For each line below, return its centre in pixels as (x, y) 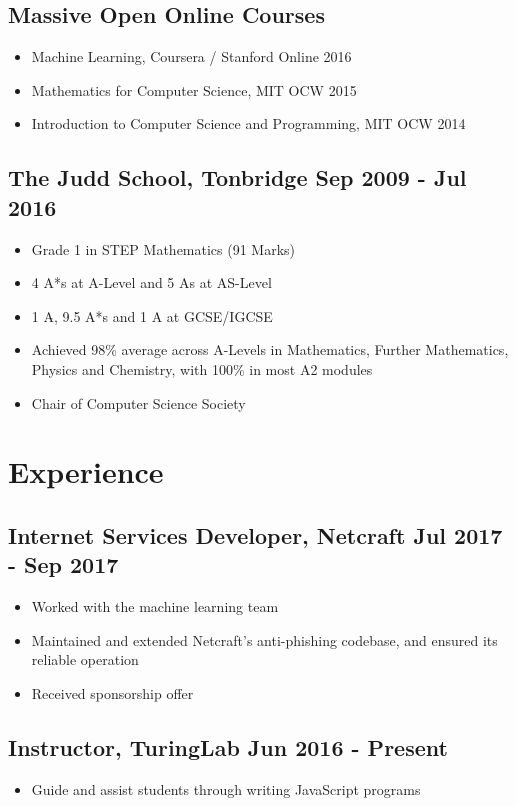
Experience (86, 471)
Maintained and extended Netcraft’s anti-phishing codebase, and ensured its (264, 639)
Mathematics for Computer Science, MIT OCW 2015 (194, 89)
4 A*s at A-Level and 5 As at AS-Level (151, 282)
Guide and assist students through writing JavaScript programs (226, 788)
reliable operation (85, 659)
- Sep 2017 (63, 564)
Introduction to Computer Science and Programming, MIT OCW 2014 (248, 123)
